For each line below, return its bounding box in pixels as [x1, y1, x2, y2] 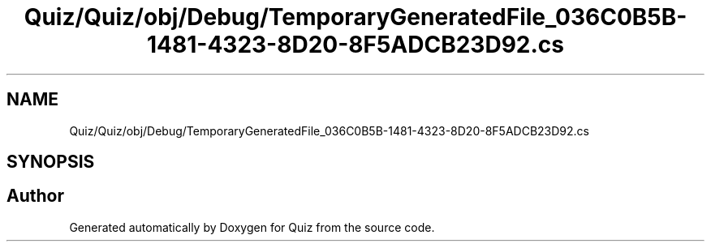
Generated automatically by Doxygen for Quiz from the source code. [69, 220, 435, 234]
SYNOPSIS [6, 152, 95, 173]
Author [6, 186, 64, 207]
